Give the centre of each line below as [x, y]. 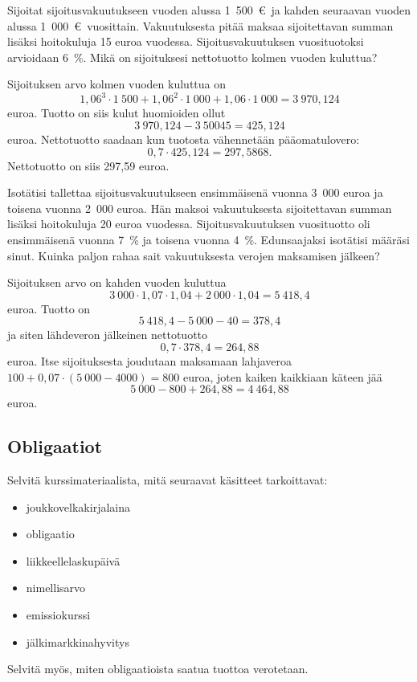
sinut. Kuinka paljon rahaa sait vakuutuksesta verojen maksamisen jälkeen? [194, 255]
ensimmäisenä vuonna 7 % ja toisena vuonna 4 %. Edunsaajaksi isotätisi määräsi [208, 240]
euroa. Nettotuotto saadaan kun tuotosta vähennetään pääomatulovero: [184, 139]
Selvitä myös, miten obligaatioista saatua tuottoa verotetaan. [158, 669]
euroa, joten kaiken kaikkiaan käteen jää [282, 376]
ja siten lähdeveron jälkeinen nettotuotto [108, 335]
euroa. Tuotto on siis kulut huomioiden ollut [117, 113]
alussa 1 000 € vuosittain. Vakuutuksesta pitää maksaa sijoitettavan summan [200, 25]
